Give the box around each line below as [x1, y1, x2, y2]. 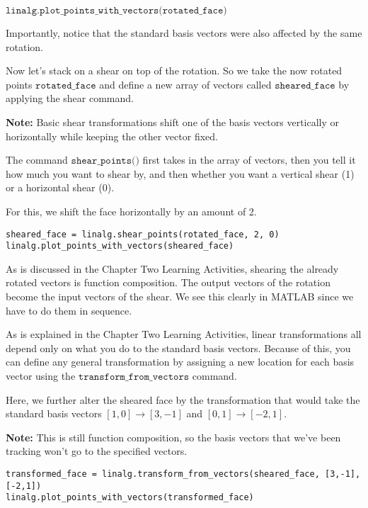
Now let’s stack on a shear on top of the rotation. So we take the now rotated [6, 63, 343, 78]
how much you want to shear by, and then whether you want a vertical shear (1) [6, 166, 355, 181]
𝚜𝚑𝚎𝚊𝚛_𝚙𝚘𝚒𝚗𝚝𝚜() [71, 156, 139, 166]
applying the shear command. [6, 91, 134, 106]
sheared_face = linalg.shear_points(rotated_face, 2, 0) [6, 229, 280, 239]
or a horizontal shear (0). [6, 180, 115, 195]
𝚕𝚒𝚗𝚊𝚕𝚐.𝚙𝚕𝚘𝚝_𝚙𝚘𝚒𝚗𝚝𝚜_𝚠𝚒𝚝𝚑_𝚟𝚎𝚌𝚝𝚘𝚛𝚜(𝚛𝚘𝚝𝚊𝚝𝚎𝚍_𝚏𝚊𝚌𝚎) [6, 6, 227, 16]
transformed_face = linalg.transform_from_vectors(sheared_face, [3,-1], [6, 468, 361, 479]
